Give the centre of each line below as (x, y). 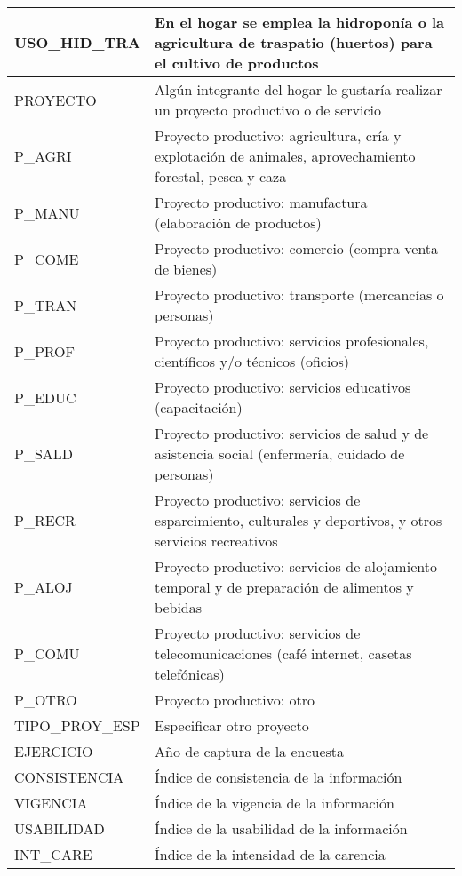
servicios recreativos (216, 541)
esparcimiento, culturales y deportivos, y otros (299, 520)
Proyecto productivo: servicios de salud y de (292, 433)
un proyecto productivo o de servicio (268, 110)
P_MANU (47, 212)
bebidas (179, 607)
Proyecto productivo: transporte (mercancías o (299, 295)
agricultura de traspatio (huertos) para (294, 42)
